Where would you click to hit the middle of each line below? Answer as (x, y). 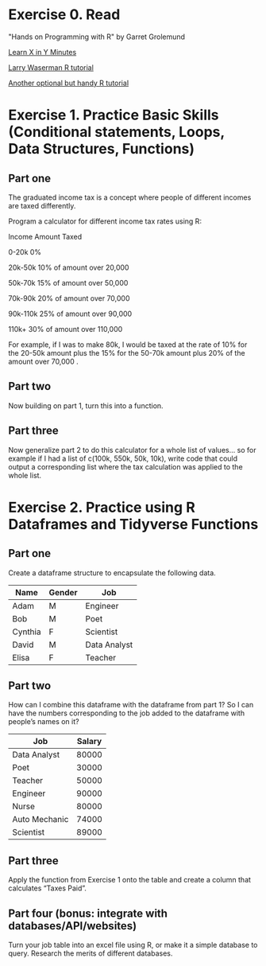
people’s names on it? (44, 722)
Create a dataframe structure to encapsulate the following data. (112, 573)
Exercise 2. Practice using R (102, 507)
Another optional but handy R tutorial (69, 83)
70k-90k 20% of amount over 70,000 (69, 298)
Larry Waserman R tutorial (51, 67)
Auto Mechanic (40, 820)
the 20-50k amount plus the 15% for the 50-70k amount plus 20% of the (127, 353)
